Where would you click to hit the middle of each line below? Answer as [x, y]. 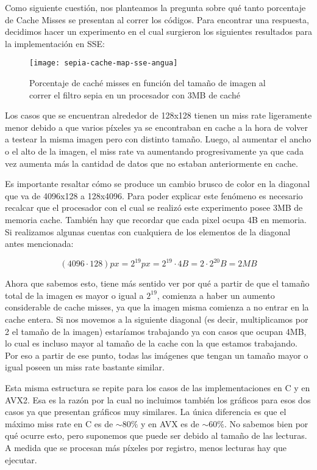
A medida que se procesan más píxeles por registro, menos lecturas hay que [146, 447]
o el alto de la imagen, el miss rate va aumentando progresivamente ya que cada [154, 151]
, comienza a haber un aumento [216, 295]
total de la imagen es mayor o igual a [74, 295]
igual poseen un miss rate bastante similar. [85, 367]
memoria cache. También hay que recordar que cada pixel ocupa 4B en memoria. [156, 219]
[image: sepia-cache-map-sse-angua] [104, 63]
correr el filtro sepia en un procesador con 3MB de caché [135, 94]
